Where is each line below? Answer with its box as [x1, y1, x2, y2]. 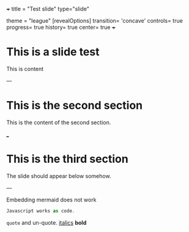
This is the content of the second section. [6, 119, 111, 126]
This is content [6, 65, 44, 72]
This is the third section [6, 152, 128, 166]
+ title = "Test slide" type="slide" [6, 6, 90, 12]
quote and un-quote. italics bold [6, 219, 87, 226]
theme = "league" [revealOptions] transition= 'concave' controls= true [6, 17, 183, 24]
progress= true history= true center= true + [6, 24, 116, 31]
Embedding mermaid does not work [6, 196, 97, 203]
